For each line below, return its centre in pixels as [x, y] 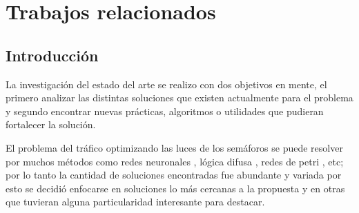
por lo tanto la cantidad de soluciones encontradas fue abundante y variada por [174, 175]
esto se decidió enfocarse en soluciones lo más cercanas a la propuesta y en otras [175, 188]
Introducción [52, 55]
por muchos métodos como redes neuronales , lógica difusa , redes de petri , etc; [175, 161]
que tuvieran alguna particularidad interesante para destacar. [135, 202]
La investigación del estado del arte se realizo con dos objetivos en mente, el [166, 84]
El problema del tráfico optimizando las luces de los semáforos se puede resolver [174, 147]
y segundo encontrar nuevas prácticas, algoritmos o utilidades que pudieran [165, 111]
